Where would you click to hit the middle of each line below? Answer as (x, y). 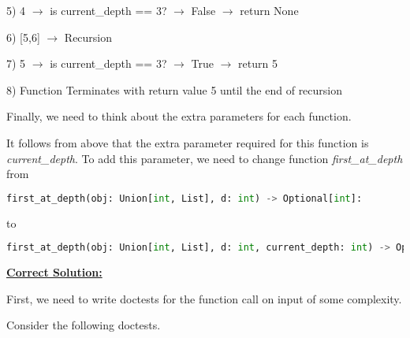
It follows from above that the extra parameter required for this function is (188, 142)
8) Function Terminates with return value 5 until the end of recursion (175, 89)
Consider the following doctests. (84, 325)
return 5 (258, 63)
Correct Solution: (54, 272)
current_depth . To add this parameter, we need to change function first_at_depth (205, 158)
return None (269, 10)
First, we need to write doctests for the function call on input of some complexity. (204, 298)
